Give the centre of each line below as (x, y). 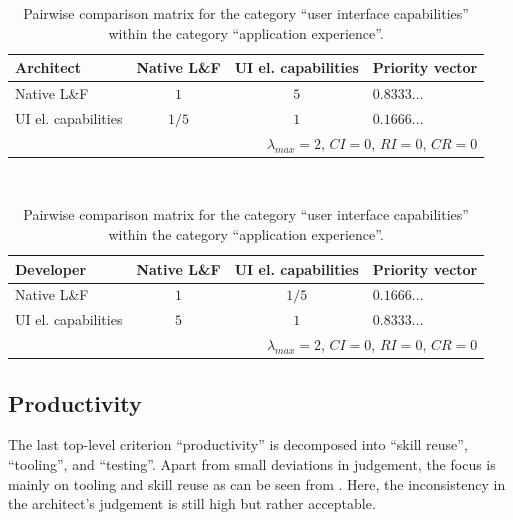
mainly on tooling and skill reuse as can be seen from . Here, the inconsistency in (257, 483)
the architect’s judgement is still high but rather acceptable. (192, 503)
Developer (51, 268)
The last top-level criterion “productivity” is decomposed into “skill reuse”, (238, 444)
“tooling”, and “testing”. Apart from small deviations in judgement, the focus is (252, 464)
